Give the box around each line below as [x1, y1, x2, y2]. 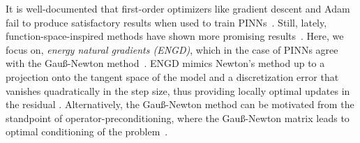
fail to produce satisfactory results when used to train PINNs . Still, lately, [6, 15, 327, 29]
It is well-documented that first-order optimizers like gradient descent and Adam [6, 1, 350, 15]
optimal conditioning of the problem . [6, 124, 168, 139]
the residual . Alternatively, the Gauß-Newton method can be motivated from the [6, 97, 354, 112]
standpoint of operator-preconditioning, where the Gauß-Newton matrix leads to [6, 110, 350, 125]
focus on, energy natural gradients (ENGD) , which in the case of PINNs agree [6, 42, 338, 57]
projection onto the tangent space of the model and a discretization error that [6, 69, 339, 84]
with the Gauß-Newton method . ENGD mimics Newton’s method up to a [6, 56, 325, 70]
